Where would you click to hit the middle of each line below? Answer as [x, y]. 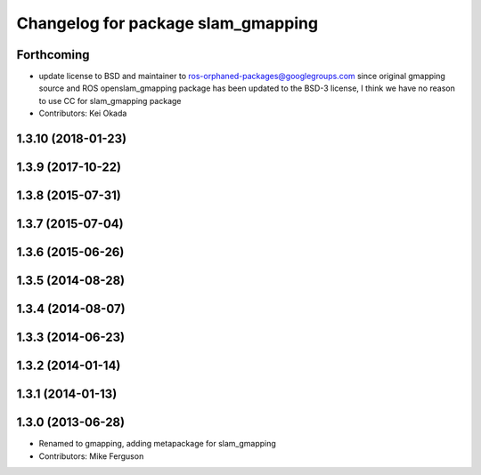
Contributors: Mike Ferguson [91, 456]
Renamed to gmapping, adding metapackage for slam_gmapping [157, 444]
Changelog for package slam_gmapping [167, 23]
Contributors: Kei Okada [83, 113]
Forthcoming [53, 55]
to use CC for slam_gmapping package [110, 101]
